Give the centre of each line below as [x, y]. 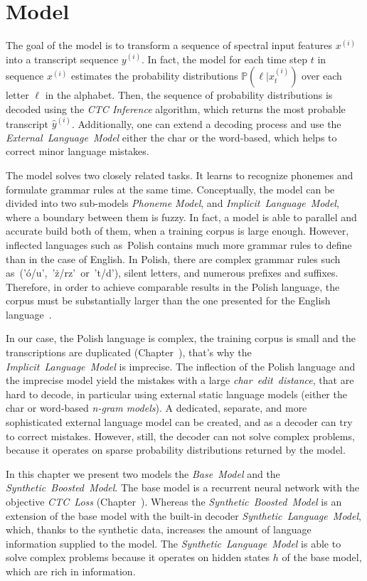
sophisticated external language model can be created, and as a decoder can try [179, 422]
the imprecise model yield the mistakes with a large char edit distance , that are [180, 380]
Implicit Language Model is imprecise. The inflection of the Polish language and [181, 366]
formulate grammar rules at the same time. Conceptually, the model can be [170, 189]
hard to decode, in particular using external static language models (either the [176, 394]
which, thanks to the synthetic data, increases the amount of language [159, 529]
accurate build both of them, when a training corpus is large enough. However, [177, 231]
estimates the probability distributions [154, 76]
